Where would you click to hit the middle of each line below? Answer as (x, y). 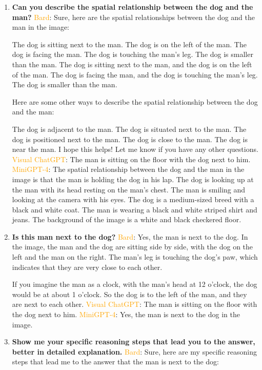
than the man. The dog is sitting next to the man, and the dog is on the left (132, 64)
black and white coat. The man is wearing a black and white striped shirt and (135, 209)
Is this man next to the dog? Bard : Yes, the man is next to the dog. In (130, 236)
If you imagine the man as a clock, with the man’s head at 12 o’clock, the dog (135, 284)
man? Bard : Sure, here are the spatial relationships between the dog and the (134, 17)
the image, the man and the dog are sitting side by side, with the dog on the (133, 247)
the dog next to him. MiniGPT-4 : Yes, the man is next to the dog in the (126, 314)
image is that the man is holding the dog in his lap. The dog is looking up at (133, 179)
